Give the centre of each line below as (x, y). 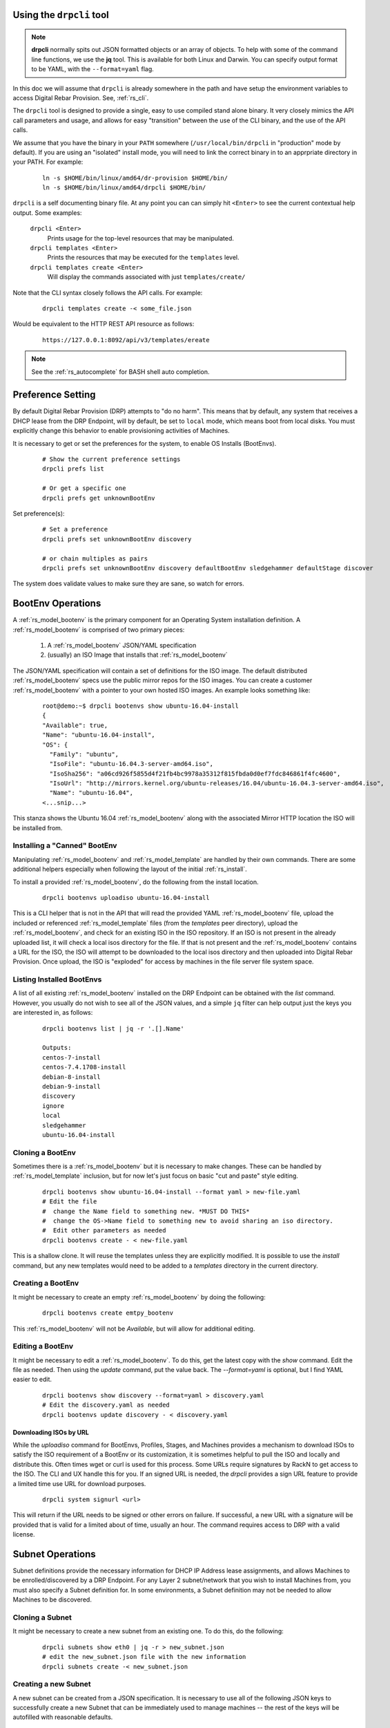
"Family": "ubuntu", (84, 754)
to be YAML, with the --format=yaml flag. (93, 69)
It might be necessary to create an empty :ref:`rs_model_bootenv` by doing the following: (139, 1297)
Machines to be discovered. (52, 1599)
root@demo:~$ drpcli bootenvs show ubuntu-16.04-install (141, 706)
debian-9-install (71, 1086)
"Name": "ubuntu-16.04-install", (99, 735)
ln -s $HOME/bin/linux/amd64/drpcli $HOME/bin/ (124, 188)
